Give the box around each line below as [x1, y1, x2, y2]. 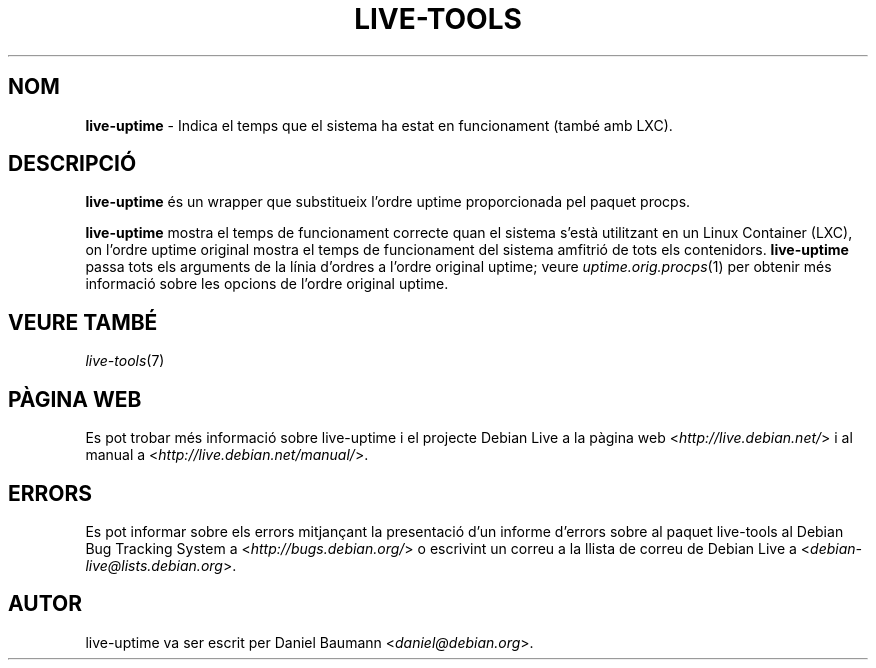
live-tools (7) [85, 352, 165, 370]
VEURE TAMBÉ [8, 309, 158, 335]
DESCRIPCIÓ [8, 151, 137, 177]
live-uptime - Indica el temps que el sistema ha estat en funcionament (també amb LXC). [85, 116, 673, 134]
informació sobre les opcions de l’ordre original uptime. [85, 275, 449, 293]
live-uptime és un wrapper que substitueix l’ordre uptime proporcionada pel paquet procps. [85, 193, 691, 211]
